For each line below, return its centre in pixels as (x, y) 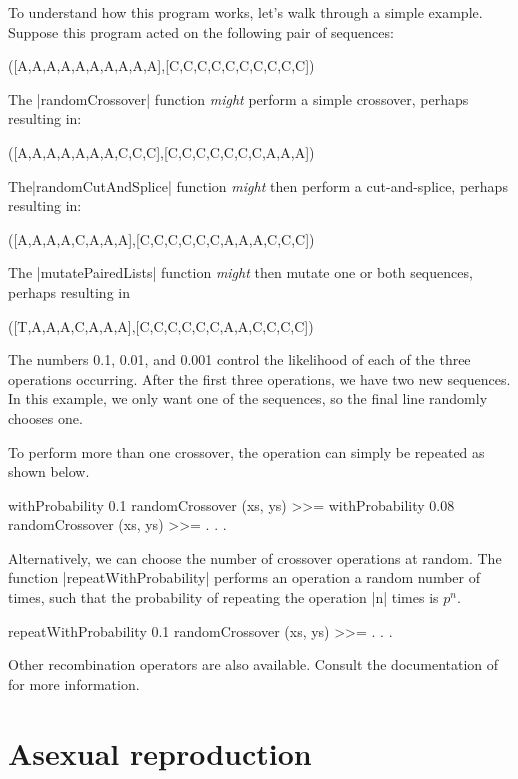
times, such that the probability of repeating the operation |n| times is (223, 597)
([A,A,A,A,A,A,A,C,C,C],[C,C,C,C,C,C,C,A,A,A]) (161, 151)
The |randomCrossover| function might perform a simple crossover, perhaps (238, 98)
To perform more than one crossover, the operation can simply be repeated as (246, 451)
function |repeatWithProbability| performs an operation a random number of (244, 577)
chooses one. (45, 417)
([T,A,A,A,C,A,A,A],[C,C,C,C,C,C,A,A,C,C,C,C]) (161, 325)
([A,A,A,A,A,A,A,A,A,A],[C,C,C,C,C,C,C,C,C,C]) (161, 65)
